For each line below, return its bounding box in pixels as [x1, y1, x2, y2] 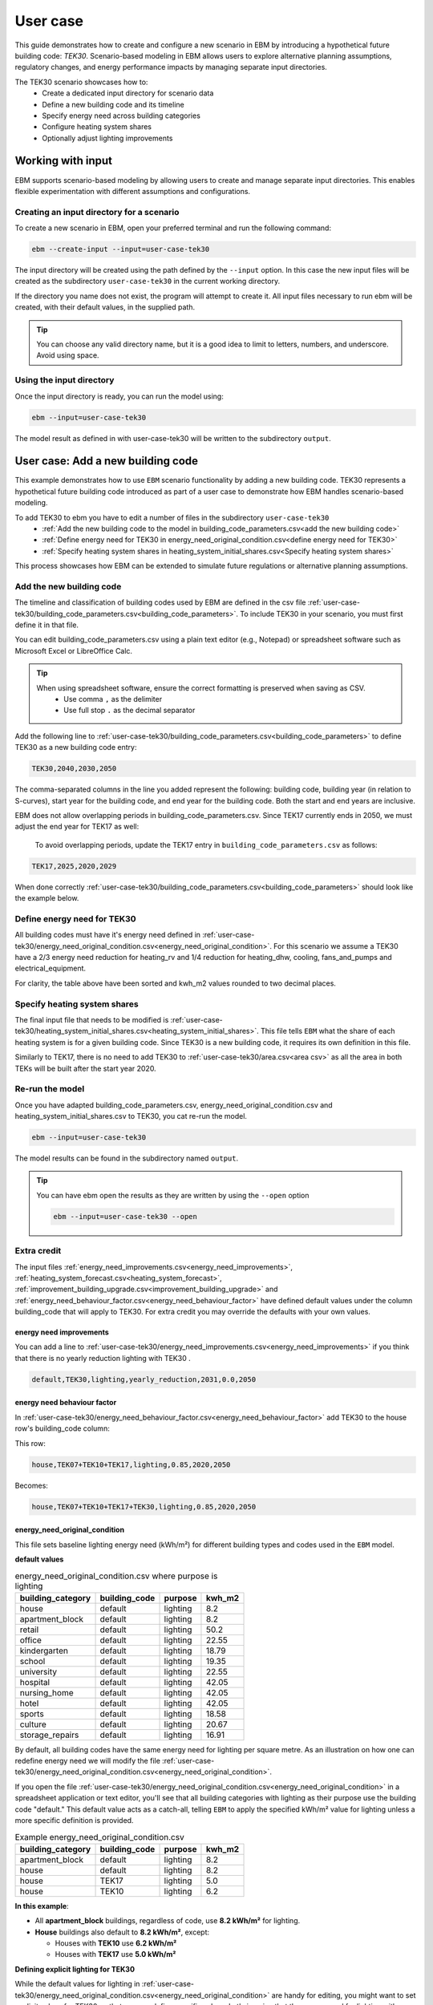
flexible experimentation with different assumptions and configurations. [14, 186, 251, 196]
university [19, 1666, 58, 1677]
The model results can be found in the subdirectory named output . [14, 1153, 239, 1163]
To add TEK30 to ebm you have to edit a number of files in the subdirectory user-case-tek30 [14, 512, 330, 522]
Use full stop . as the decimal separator [63, 706, 196, 715]
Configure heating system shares [42, 122, 152, 132]
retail [19, 1624, 39, 1635]
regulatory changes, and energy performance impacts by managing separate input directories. [14, 63, 328, 72]
